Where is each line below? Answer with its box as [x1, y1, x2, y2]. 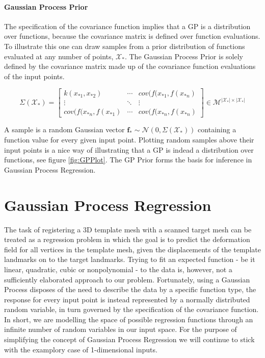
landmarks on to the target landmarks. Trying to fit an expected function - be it [4, 254, 255, 265]
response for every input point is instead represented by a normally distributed [4, 294, 250, 304]
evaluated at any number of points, [4, 51, 114, 61]
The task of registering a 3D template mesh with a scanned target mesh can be [4, 224, 252, 234]
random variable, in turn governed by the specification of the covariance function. [4, 304, 259, 315]
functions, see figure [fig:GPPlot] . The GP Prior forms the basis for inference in [4, 154, 252, 165]
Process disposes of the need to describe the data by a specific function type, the [4, 284, 256, 295]
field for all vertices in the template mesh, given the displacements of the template [4, 244, 261, 254]
